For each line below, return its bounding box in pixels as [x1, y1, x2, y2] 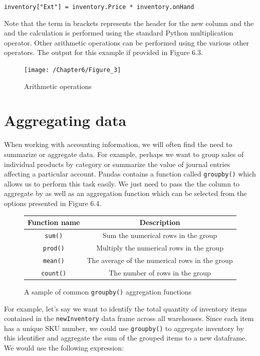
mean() [43, 257, 65, 264]
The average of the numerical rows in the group [87, 254, 233, 265]
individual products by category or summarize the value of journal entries [4, 158, 230, 169]
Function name [28, 217, 80, 227]
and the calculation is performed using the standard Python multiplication [4, 27, 233, 38]
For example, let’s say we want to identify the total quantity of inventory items [4, 303, 247, 313]
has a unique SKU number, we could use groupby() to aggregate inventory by [4, 322, 244, 333]
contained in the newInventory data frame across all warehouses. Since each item [4, 313, 254, 323]
